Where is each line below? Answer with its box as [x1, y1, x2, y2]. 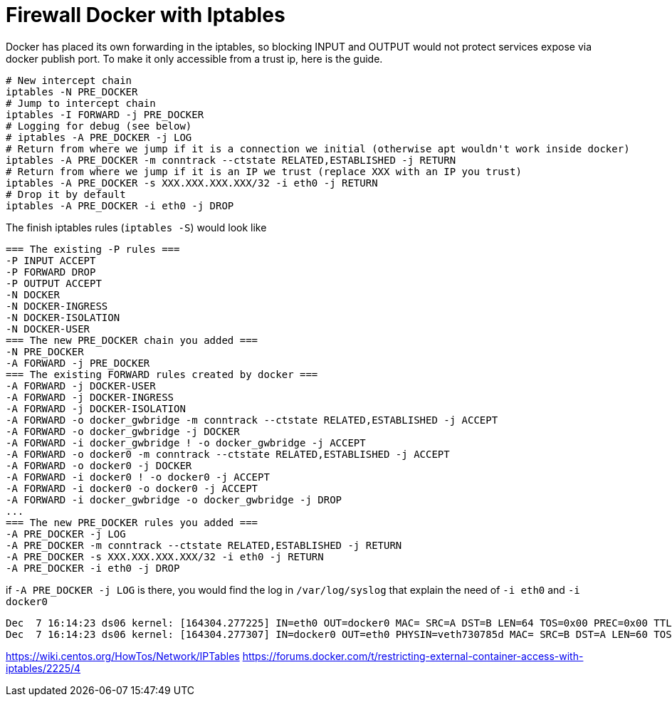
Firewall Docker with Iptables [6, 3, 285, 27]
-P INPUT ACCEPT [6, 254, 96, 266]
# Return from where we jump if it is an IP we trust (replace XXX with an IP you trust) [6, 165, 522, 177]
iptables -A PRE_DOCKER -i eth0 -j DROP [6, 199, 234, 211]
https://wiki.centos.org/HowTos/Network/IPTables [6, 649, 240, 662]
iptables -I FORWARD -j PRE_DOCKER [6, 108, 204, 120]
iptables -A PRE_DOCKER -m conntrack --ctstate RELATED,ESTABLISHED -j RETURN [6, 154, 456, 166]
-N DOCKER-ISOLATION [6, 311, 120, 323]
